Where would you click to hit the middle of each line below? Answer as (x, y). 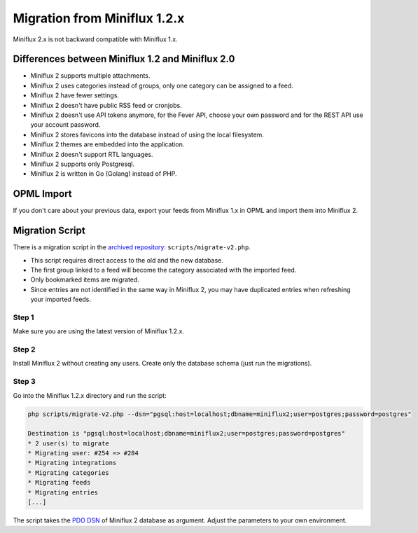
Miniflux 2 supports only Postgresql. (83, 164)
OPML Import (43, 194)
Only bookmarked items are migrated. (85, 279)
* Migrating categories (69, 472)
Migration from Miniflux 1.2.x (99, 18)
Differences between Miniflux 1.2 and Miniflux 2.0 (124, 59)
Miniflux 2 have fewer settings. (75, 95)
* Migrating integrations (72, 463)
